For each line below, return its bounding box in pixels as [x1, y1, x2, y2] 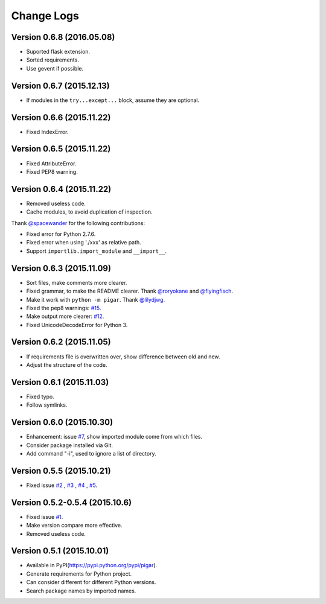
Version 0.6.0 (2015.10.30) [11, 417, 113, 428]
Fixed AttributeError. [26, 160, 77, 167]
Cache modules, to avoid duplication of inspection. [26, 208, 153, 215]
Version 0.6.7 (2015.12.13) [11, 80, 110, 91]
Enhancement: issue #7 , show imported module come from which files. [26, 433, 202, 440]
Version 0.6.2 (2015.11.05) [11, 337, 111, 347]
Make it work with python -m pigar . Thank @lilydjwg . [26, 296, 165, 303]
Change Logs [11, 9, 80, 22]
